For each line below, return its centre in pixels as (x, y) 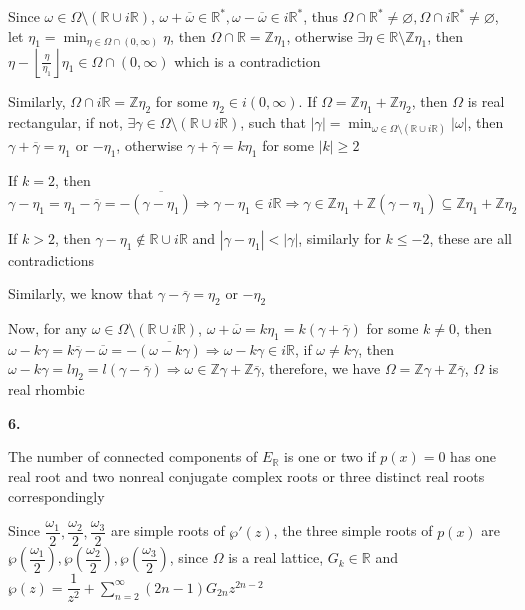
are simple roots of (167, 530)
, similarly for (339, 237)
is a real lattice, (276, 557)
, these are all (470, 237)
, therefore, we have (320, 368)
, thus (320, 16)
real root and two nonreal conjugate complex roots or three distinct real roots (246, 476)
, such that (273, 121)
